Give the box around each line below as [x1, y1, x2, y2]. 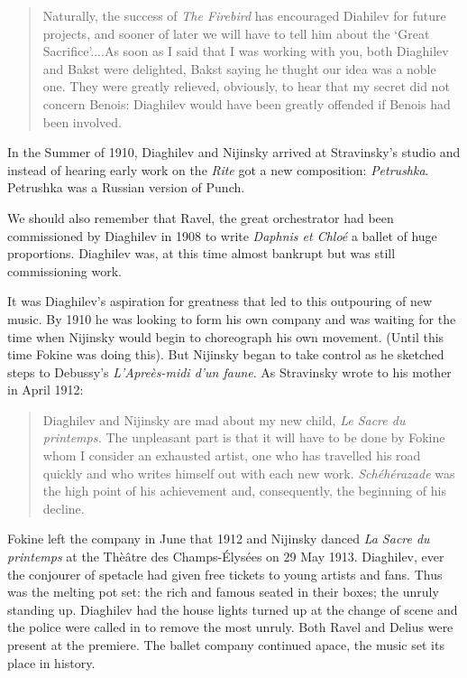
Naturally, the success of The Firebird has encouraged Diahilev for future [42, 6, 446, 24]
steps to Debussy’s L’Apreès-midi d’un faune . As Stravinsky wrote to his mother [7, 362, 452, 381]
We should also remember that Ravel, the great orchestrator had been [7, 208, 394, 227]
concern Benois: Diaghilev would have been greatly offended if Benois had [42, 94, 451, 113]
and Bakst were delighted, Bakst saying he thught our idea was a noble [42, 59, 436, 78]
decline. [42, 498, 85, 517]
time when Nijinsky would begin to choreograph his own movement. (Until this [7, 327, 444, 346]
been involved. [42, 112, 122, 131]
